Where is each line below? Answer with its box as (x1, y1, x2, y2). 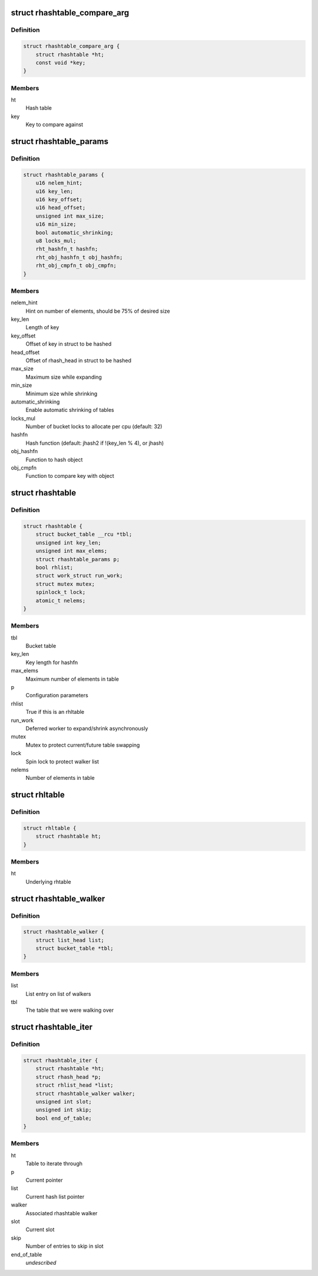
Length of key (25, 324, 59, 331)
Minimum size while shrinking (25, 390, 98, 397)
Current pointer (25, 1176, 63, 1183)
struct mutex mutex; (35, 580, 95, 587)
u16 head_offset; (35, 204, 86, 211)
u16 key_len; (35, 188, 74, 195)
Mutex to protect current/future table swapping (25, 741, 140, 749)
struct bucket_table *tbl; (35, 945, 114, 952)
